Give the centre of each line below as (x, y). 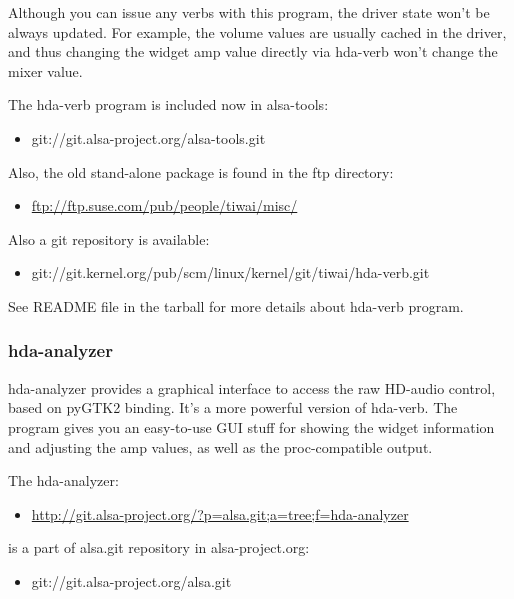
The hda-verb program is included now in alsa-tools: (168, 104)
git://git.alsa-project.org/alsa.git (131, 580)
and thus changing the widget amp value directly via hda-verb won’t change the (253, 51)
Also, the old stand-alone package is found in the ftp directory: (201, 171)
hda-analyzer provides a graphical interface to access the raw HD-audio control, (252, 387)
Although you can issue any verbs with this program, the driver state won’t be (249, 12)
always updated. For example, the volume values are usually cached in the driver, (257, 31)
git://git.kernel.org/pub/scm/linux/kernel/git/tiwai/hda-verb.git (230, 272)
